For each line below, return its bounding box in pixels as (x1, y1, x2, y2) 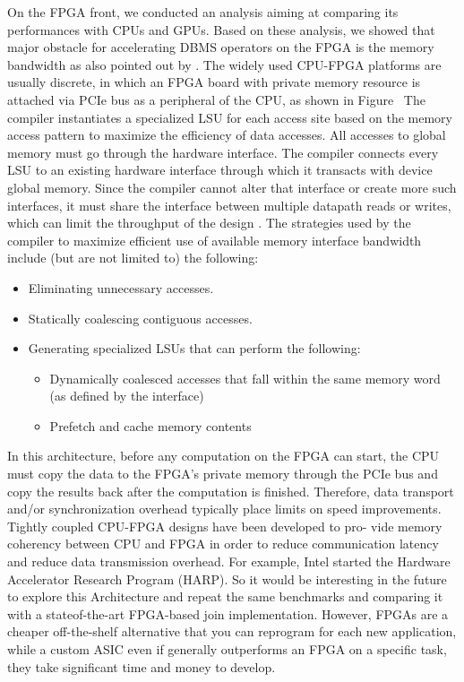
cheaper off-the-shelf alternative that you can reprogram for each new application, (7, 622, 457, 641)
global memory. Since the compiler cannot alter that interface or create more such (7, 177, 457, 196)
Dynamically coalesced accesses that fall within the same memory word (49, 368, 441, 387)
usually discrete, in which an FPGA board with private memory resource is (7, 73, 421, 91)
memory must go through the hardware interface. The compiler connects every (7, 142, 439, 161)
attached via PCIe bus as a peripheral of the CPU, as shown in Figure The (7, 90, 425, 108)
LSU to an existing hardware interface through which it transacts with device (7, 160, 433, 179)
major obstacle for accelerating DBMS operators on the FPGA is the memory (7, 38, 434, 56)
